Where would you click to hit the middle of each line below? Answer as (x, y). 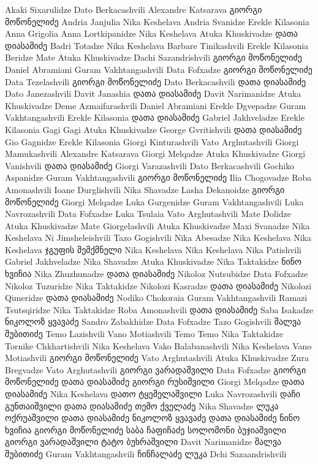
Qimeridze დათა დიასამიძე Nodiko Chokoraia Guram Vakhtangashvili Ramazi (156, 298)
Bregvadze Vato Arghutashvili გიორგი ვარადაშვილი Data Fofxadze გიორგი (156, 369)
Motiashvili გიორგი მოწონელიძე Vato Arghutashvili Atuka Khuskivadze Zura (157, 358)
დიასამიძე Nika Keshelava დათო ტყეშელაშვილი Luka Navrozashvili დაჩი (153, 394)
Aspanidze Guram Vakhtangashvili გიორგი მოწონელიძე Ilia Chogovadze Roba (158, 177)
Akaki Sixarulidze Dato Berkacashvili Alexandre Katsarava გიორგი (134, 9)
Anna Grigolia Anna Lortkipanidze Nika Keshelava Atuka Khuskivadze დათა (152, 33)
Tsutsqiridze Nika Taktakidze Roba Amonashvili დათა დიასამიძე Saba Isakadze (159, 309)
